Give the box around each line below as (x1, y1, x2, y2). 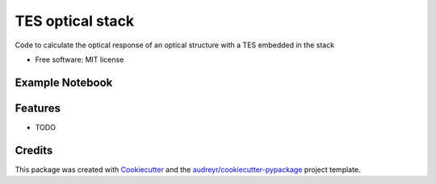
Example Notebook (15, 76, 113, 89)
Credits (15, 143, 53, 157)
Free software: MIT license (35, 55, 124, 64)
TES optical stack (15, 12, 135, 30)
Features (15, 101, 61, 115)
